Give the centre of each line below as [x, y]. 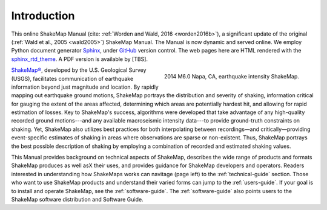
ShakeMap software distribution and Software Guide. [77, 199]
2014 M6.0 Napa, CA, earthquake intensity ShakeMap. [231, 76]
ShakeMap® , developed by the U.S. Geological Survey [79, 70]
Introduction [43, 16]
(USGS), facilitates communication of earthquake [72, 78]
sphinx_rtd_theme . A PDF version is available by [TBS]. [80, 59]
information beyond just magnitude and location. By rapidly [85, 87]
